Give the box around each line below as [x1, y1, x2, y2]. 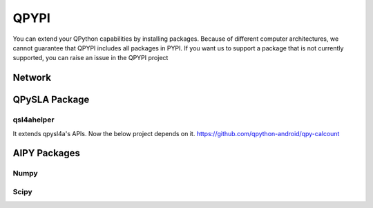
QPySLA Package [12, 94, 90, 106]
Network [12, 72, 52, 84]
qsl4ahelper [12, 115, 55, 124]
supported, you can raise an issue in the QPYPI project [12, 54, 169, 62]
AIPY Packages [12, 147, 81, 159]
